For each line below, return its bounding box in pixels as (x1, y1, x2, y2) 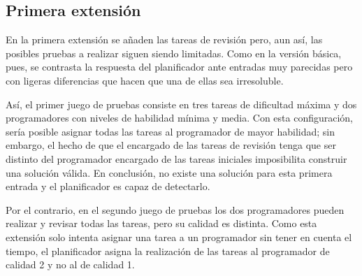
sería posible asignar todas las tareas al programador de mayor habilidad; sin (6, 124, 335, 138)
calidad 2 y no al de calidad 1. (6, 257, 135, 272)
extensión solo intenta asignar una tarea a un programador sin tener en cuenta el (6, 229, 352, 244)
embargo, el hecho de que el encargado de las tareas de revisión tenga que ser (6, 138, 336, 152)
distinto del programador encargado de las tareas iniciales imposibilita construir (6, 151, 347, 166)
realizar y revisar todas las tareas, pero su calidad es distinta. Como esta (6, 216, 317, 231)
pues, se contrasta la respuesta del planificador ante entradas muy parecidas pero (6, 59, 353, 74)
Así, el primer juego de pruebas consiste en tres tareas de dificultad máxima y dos (6, 96, 357, 111)
